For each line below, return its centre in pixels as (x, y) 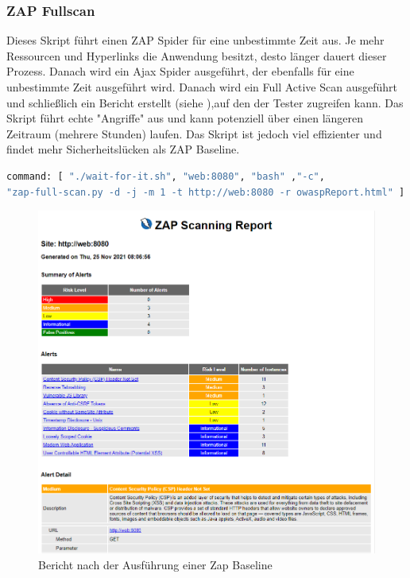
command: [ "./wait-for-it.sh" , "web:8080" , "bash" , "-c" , (166, 176)
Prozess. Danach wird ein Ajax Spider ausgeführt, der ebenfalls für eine (180, 71)
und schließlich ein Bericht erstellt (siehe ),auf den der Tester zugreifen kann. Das (205, 102)
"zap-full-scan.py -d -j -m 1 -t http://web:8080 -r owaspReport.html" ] (206, 192)
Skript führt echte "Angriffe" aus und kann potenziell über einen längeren (185, 118)
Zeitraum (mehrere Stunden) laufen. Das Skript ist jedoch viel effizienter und (194, 133)
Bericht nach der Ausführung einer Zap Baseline (155, 564)
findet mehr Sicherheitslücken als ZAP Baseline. (123, 149)
